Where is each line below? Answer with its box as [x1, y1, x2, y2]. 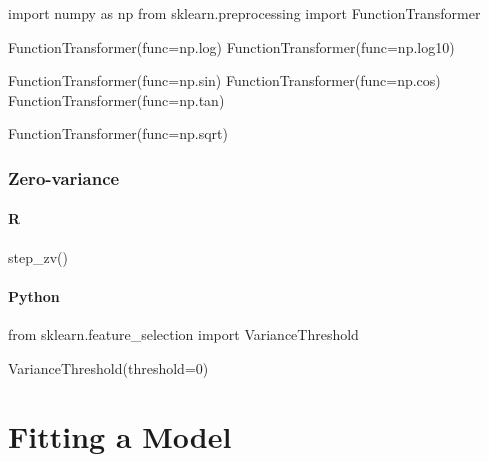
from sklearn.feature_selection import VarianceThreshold [8, 324, 359, 344]
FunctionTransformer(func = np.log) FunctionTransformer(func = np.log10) [8, 36, 455, 57]
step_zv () [8, 246, 68, 267]
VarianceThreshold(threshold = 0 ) [8, 357, 209, 378]
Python [8, 285, 60, 306]
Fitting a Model [8, 416, 232, 457]
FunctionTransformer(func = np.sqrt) [8, 123, 228, 144]
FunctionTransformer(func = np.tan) [8, 89, 225, 110]
